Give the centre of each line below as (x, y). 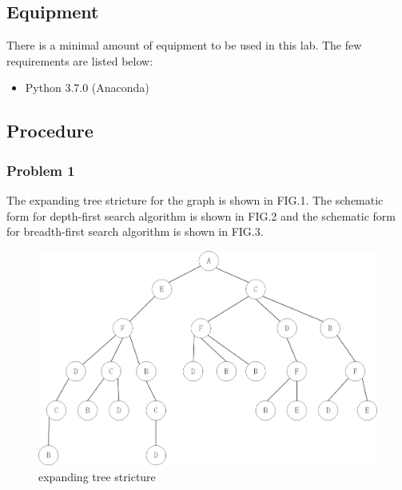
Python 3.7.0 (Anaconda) (87, 88)
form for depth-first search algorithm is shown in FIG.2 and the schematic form (201, 215)
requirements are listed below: (80, 60)
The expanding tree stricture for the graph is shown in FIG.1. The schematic (195, 199)
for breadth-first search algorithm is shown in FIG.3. (135, 231)
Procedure (50, 131)
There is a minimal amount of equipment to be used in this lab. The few (184, 45)
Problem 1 (41, 170)
